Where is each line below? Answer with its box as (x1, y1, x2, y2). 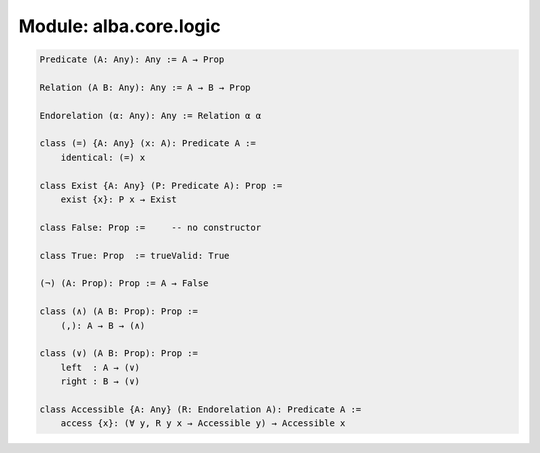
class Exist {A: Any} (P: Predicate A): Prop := (39, 180, 283, 191)
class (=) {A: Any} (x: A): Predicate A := (39, 138, 257, 149)
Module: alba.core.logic (18, 15, 221, 37)
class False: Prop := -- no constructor (39, 221, 262, 233)
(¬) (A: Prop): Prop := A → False (39, 278, 209, 289)
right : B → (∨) (60, 376, 140, 387)
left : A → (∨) (60, 361, 140, 373)
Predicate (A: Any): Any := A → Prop (39, 54, 225, 65)
